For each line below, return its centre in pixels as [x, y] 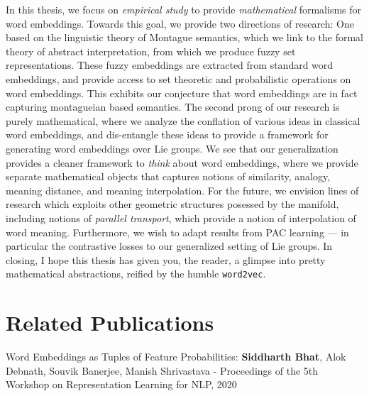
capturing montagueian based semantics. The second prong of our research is [173, 107]
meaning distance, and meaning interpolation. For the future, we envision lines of [182, 190]
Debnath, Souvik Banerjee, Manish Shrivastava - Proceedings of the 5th [162, 370]
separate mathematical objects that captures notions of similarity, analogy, [168, 176]
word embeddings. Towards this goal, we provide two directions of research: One [180, 23]
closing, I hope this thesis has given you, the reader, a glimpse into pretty [166, 259]
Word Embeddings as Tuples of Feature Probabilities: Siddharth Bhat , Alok [176, 357]
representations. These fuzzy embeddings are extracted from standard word [170, 65]
